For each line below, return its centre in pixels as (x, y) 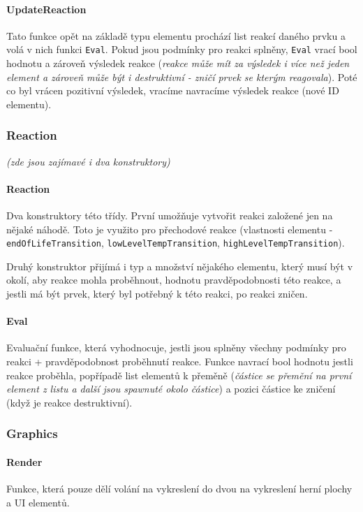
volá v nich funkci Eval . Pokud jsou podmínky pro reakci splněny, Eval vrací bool (182, 49)
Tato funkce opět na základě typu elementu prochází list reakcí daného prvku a (176, 35)
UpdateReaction (46, 9)
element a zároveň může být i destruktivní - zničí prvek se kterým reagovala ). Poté (182, 76)
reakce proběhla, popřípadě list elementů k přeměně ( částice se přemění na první (179, 375)
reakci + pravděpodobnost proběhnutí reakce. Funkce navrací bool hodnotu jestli (180, 361)
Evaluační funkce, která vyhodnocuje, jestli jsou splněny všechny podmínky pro (176, 348)
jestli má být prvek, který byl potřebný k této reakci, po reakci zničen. (157, 294)
